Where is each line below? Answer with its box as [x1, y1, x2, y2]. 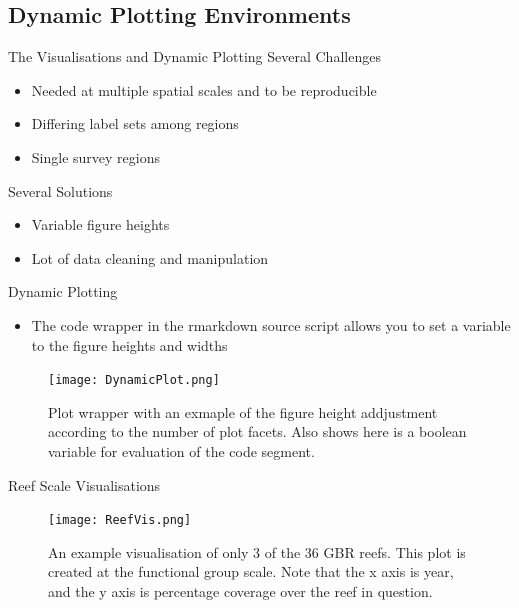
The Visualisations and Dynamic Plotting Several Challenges [8, 46, 381, 67]
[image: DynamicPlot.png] [48, 373, 220, 388]
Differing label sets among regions [31, 113, 239, 134]
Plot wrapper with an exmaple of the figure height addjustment [48, 401, 438, 422]
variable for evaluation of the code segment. [48, 440, 315, 461]
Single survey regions [31, 146, 160, 167]
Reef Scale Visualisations [8, 474, 161, 495]
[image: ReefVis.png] [48, 513, 192, 528]
